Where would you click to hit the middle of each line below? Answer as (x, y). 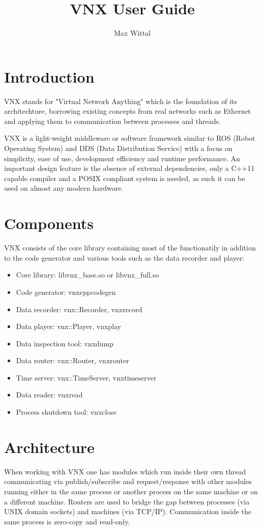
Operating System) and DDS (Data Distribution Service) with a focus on (118, 148)
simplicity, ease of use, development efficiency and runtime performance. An (122, 158)
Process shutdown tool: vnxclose (66, 412)
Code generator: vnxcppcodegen (66, 292)
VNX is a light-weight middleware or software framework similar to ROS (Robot (130, 138)
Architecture (49, 447)
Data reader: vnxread (49, 395)
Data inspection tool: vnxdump (65, 343)
